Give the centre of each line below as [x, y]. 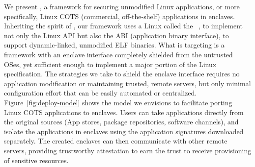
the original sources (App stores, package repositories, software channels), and [121, 122]
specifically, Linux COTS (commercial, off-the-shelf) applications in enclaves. [119, 16]
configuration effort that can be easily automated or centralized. [100, 93]
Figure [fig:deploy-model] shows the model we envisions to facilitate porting [118, 102]
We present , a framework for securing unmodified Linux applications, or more [122, 6]
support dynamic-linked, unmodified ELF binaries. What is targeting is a [114, 45]
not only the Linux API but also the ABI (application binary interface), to [116, 35]
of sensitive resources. [36, 160]
